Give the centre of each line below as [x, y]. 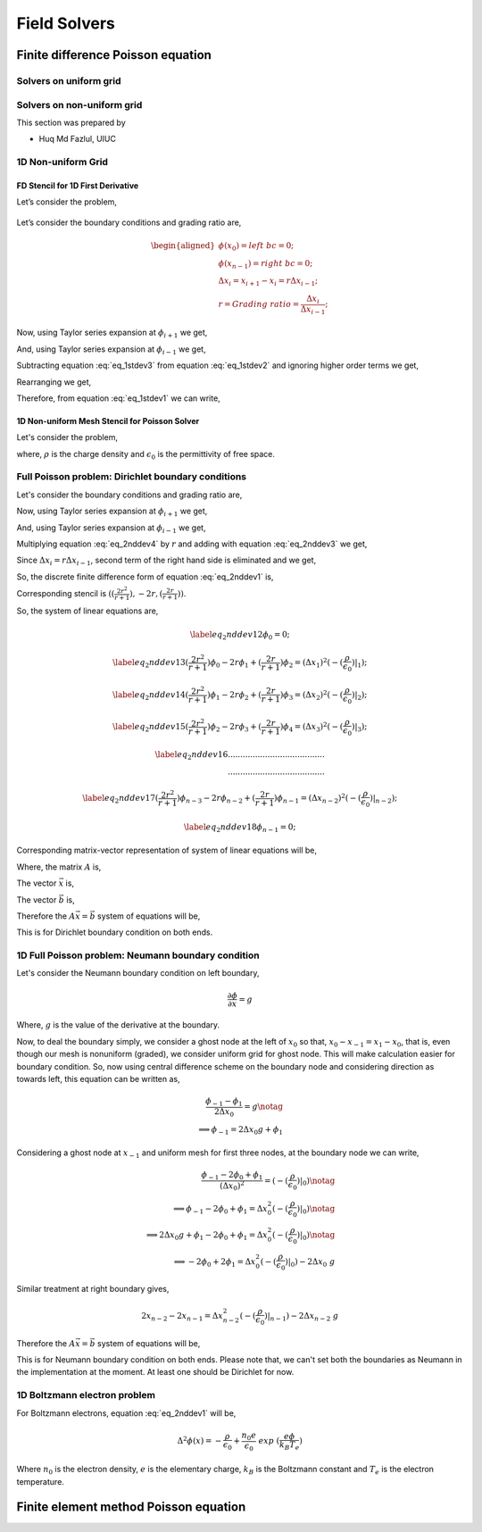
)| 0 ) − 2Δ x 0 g [310, 1262]
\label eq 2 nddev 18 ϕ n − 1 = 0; [240, 828]
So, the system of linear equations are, [87, 611]
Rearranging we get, [54, 382]
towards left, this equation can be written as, [98, 1078]
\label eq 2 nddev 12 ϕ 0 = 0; [240, 636]
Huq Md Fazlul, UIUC [77, 139]
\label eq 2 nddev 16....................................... [240, 755]
